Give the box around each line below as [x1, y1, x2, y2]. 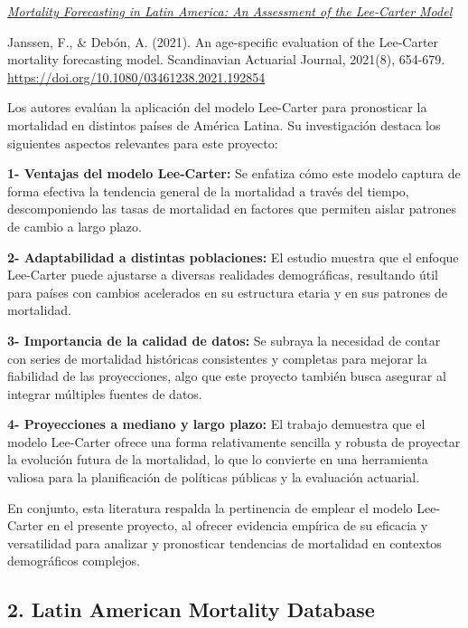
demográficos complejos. [7, 551, 140, 570]
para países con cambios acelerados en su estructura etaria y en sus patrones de [7, 282, 447, 301]
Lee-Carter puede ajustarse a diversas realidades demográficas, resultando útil [7, 265, 438, 284]
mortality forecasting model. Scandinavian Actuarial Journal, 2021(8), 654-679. [7, 50, 445, 69]
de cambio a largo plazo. [7, 216, 142, 235]
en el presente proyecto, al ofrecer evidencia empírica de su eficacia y [47, 516, 428, 535]
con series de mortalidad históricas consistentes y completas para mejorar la [7, 348, 427, 367]
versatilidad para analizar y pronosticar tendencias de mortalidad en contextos [7, 533, 442, 552]
